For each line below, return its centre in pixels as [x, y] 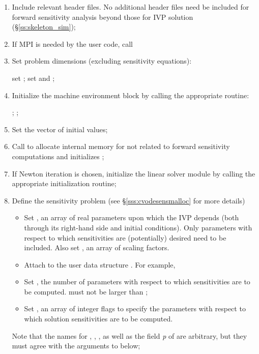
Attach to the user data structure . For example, [100, 264]
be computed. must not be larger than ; [86, 291]
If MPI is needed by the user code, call [72, 43]
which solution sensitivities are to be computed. [98, 319]
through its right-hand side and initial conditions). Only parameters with [138, 227]
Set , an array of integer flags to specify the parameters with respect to [135, 308]
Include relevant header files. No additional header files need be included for [131, 7]
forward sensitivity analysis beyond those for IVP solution [103, 17]
